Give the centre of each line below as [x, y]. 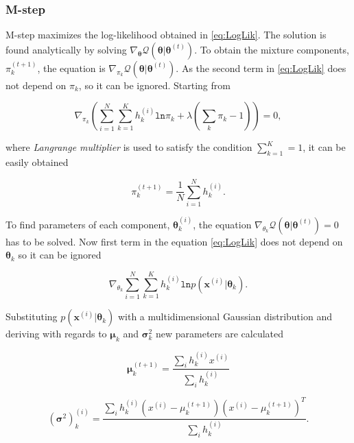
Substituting [32, 316]
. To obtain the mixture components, [272, 49]
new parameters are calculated [220, 334]
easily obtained [37, 162]
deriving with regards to [56, 334]
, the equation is [71, 68]
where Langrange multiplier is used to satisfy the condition [129, 147]
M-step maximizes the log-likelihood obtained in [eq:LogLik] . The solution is [166, 35]
